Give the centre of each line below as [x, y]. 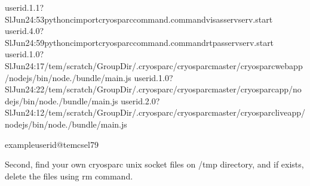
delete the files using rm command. [69, 176]
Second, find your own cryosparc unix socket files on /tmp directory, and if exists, [154, 164]
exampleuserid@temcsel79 [52, 144]
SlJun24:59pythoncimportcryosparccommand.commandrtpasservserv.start [139, 42]
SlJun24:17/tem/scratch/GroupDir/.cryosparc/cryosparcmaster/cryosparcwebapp [154, 65]
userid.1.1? [24, 7]
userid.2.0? [140, 100]
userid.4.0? [24, 31]
